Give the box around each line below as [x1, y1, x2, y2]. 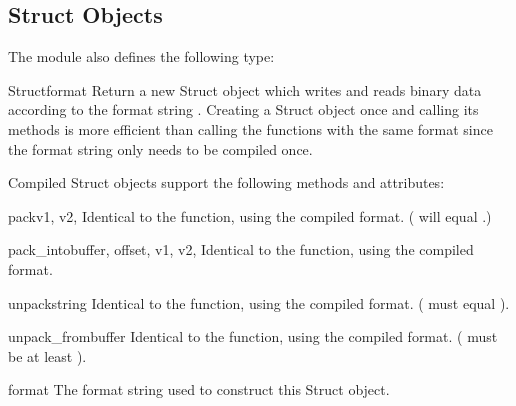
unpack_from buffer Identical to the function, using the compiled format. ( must [8, 326, 498, 347]
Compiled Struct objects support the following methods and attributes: [8, 172, 445, 193]
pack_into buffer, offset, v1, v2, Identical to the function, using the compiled [8, 239, 474, 260]
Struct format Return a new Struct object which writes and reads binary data [8, 79, 482, 100]
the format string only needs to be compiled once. [8, 138, 313, 159]
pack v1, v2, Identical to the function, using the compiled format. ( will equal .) [8, 205, 492, 226]
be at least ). [8, 345, 87, 366]
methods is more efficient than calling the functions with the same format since [8, 118, 493, 139]
